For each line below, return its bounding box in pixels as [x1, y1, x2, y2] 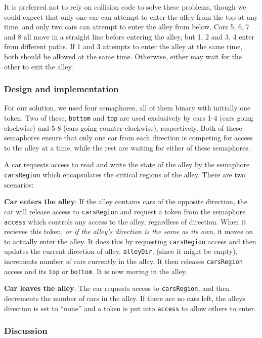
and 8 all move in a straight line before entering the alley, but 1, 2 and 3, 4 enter [4, 31, 254, 42]
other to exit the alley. [4, 61, 73, 71]
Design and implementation [4, 83, 119, 95]
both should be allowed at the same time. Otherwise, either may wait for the [4, 51, 242, 61]
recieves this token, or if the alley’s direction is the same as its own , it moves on [4, 226, 253, 237]
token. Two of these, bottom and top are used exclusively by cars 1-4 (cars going [4, 112, 254, 123]
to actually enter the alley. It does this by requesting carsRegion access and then [4, 236, 256, 246]
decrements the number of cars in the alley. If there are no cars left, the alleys [4, 293, 245, 304]
